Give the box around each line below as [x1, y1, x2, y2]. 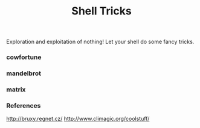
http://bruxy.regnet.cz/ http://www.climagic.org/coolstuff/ [6, 115, 150, 123]
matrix [6, 85, 26, 94]
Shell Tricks [71, 4, 132, 18]
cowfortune [6, 53, 42, 61]
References [6, 101, 41, 109]
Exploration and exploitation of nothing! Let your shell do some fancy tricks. [6, 38, 195, 46]
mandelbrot [6, 69, 41, 78]
